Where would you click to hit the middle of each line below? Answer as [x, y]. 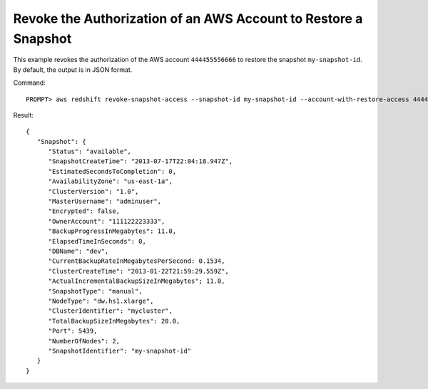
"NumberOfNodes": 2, [84, 341]
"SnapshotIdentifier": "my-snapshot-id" [120, 351]
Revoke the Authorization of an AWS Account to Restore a [188, 19]
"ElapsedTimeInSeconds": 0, [97, 241]
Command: [29, 83]
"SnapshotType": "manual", [95, 291]
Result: [23, 115]
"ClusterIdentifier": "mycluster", [110, 311]
